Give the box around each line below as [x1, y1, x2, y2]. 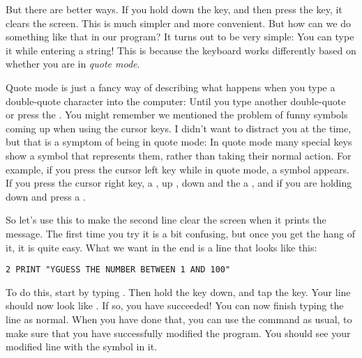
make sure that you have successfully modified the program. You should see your [6, 325, 351, 340]
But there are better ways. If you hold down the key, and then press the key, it [6, 2, 342, 16]
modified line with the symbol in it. [6, 339, 158, 354]
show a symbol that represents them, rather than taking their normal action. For [6, 148, 352, 162]
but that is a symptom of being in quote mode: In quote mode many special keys [6, 134, 352, 149]
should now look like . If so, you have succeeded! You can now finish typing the [6, 298, 344, 313]
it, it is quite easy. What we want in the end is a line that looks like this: [6, 240, 317, 254]
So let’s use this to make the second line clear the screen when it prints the [6, 212, 326, 227]
